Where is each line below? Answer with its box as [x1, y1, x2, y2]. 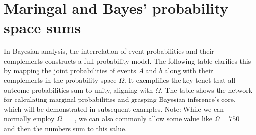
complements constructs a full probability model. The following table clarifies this [4, 55, 251, 66]
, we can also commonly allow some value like [74, 113, 212, 124]
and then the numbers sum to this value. [4, 123, 127, 134]
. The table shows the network [160, 84, 253, 95]
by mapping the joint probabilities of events [4, 65, 136, 75]
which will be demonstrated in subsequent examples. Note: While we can [4, 103, 224, 114]
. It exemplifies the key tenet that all [124, 75, 236, 85]
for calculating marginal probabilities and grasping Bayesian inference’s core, [4, 94, 236, 104]
